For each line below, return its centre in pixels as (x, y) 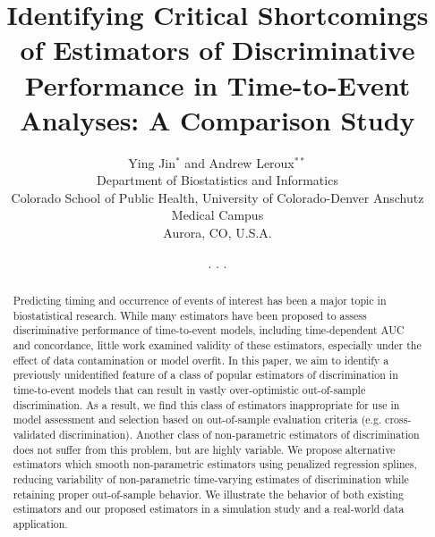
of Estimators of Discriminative (217, 50)
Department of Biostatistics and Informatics (217, 180)
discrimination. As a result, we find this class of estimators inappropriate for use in (206, 404)
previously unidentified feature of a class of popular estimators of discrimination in (205, 375)
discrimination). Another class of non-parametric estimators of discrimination (239, 434)
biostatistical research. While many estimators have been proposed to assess (190, 315)
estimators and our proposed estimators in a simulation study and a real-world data (209, 509)
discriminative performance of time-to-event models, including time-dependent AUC (209, 330)
